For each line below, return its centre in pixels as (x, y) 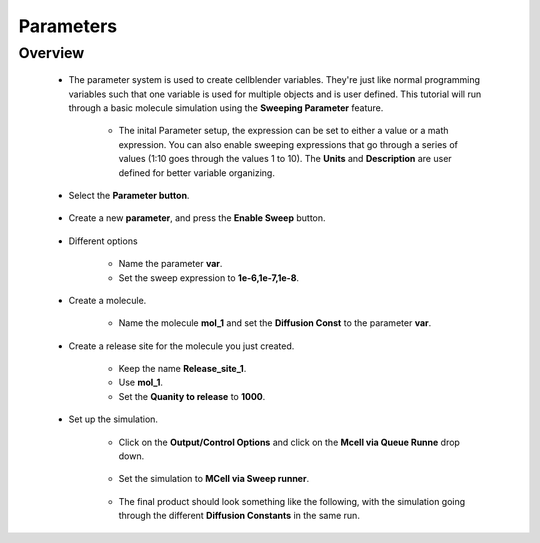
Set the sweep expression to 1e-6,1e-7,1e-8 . (209, 277)
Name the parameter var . (170, 264)
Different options (103, 241)
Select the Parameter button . (129, 195)
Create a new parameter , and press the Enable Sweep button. (197, 218)
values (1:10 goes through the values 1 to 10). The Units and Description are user (285, 159)
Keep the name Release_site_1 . (182, 369)
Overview (51, 53)
